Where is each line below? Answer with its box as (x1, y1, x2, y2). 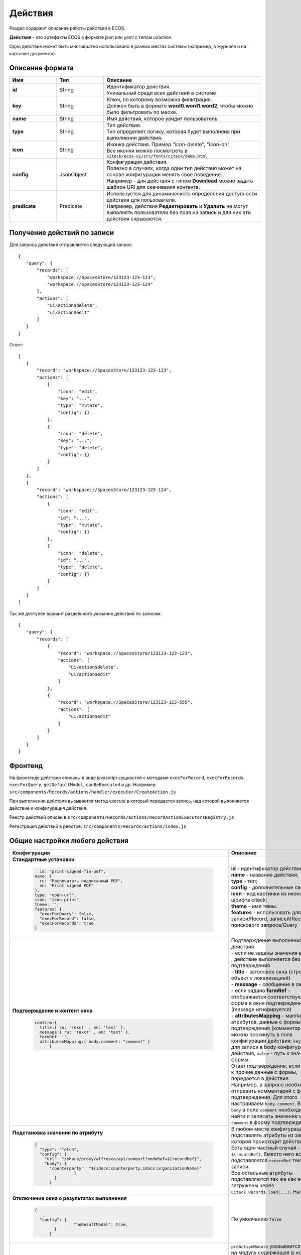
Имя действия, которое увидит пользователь (106, 115, 218, 122)
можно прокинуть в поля (231, 1031, 293, 1038)
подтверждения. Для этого (231, 1094, 298, 1101)
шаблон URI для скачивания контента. (106, 183, 200, 190)
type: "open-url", (34, 893, 77, 898)
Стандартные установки (12, 856, 75, 863)
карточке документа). (9, 50, 56, 56)
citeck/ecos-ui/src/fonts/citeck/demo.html (106, 153, 208, 159)
